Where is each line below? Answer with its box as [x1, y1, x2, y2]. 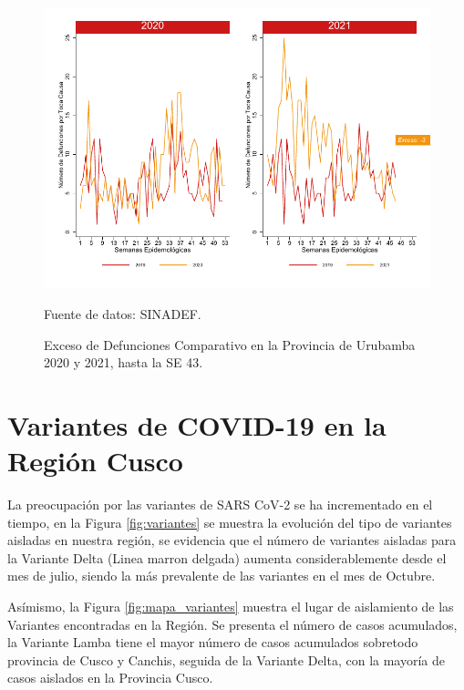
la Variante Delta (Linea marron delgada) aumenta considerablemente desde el [7, 548, 447, 567]
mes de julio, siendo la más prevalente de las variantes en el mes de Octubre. [7, 566, 436, 585]
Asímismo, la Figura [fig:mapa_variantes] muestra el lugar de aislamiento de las [7, 597, 454, 616]
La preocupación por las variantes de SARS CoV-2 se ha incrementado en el [7, 495, 433, 514]
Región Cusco [7, 442, 183, 479]
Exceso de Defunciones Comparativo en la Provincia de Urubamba [44, 335, 416, 354]
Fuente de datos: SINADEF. [44, 304, 201, 323]
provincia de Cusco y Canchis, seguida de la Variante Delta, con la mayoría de [7, 650, 446, 669]
